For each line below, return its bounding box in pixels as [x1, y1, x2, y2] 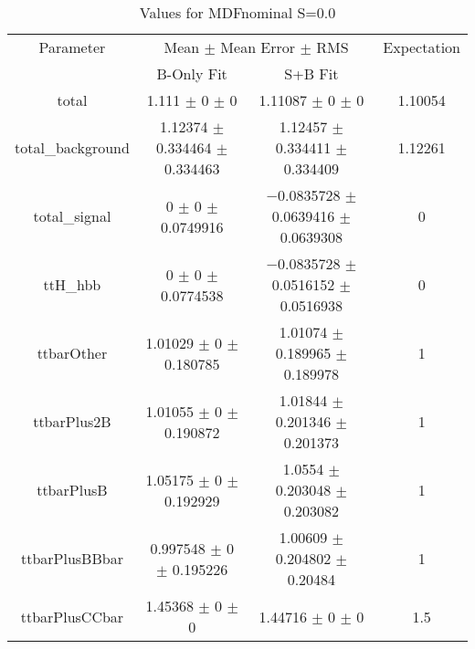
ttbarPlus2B [33, 411, 111, 432]
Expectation [383, 37, 460, 58]
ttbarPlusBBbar [20, 548, 123, 569]
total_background [15, 137, 130, 158]
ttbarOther [37, 342, 108, 363]
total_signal [33, 205, 111, 226]
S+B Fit [284, 63, 339, 84]
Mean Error [220, 37, 296, 58]
